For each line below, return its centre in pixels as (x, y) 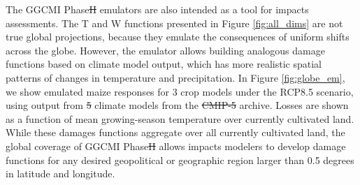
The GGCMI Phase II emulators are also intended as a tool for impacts (157, 9)
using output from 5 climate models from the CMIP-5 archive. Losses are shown (177, 105)
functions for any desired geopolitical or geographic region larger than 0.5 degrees (180, 160)
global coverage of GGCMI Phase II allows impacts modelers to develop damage (176, 146)
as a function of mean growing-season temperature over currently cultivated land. (180, 118)
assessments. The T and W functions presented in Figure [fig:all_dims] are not (174, 23)
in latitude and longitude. (60, 173)
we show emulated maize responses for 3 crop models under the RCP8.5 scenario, (180, 91)
